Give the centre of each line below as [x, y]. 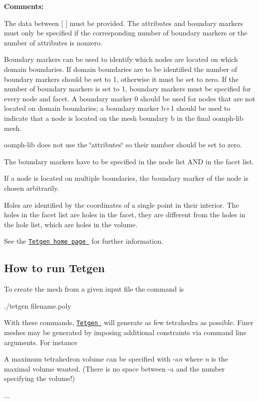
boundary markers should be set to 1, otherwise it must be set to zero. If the [122, 79]
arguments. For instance [41, 342]
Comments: [24, 6]
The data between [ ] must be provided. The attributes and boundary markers [124, 23]
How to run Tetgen [54, 268]
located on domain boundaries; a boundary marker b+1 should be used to [117, 108]
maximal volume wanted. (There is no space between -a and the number [115, 368]
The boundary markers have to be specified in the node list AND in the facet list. [129, 161]
